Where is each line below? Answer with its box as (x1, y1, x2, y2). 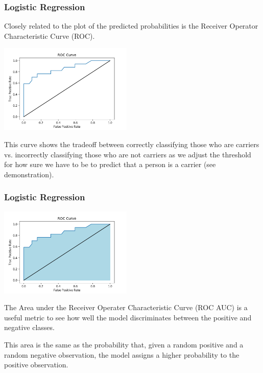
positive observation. (4, 359, 68, 370)
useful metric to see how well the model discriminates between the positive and (4, 312, 252, 322)
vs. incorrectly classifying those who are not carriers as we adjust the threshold (4, 149, 251, 159)
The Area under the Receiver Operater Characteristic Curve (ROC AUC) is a (4, 302, 248, 313)
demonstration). (4, 169, 54, 179)
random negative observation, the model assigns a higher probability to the (4, 349, 240, 360)
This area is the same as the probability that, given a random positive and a (4, 339, 244, 349)
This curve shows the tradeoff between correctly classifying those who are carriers (4, 139, 259, 149)
